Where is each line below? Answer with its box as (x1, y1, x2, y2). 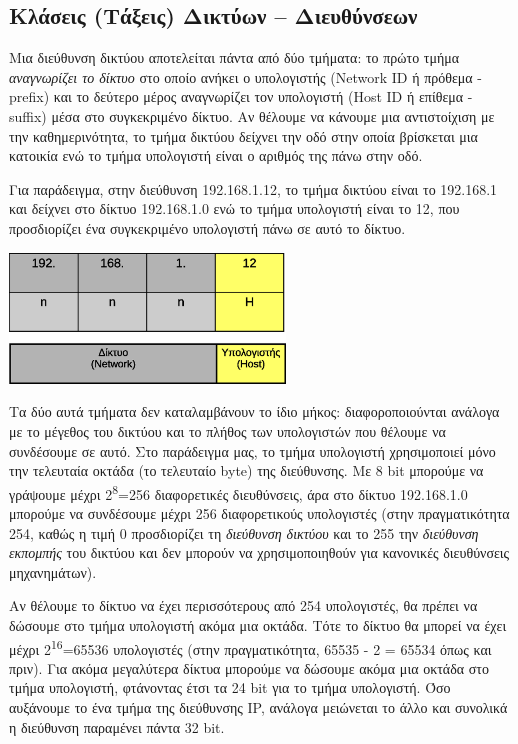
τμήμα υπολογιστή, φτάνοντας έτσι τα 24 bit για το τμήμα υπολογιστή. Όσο (9, 677, 451, 698)
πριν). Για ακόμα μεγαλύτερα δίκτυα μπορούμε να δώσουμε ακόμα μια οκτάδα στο (9, 657, 489, 678)
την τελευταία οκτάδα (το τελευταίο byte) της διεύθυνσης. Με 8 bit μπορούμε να (9, 460, 484, 481)
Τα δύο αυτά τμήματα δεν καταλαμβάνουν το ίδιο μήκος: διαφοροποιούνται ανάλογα (9, 401, 500, 422)
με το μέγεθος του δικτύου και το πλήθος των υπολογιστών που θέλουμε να (9, 421, 446, 442)
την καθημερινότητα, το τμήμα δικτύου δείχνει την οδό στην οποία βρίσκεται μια (9, 125, 478, 146)
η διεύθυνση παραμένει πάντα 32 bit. (9, 716, 225, 737)
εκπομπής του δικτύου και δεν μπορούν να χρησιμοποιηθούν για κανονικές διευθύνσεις (9, 542, 510, 563)
